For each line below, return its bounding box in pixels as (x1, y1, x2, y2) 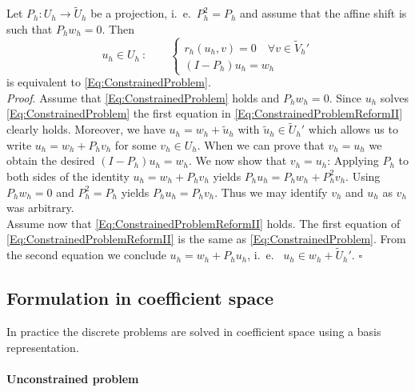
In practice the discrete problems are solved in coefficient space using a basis (6, 322, 381, 339)
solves (380, 89, 409, 106)
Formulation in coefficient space (6, 286, 274, 310)
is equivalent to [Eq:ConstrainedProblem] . (6, 74, 211, 90)
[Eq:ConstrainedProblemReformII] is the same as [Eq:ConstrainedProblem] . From (6, 230, 406, 247)
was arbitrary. (6, 199, 74, 216)
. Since (329, 89, 362, 106)
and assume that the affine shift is (240, 5, 407, 22)
